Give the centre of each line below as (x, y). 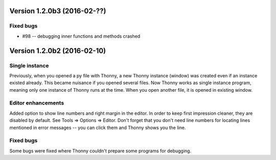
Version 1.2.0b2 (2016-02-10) (58, 51)
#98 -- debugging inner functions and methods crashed (81, 36)
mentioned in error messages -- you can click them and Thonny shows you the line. (98, 127)
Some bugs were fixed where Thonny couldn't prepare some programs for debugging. (100, 151)
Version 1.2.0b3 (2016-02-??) (58, 11)
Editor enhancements (37, 103)
